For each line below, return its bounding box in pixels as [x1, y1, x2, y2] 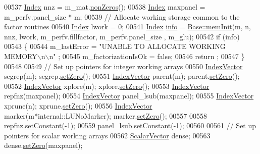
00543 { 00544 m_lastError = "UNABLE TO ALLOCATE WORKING [4, 41, 226, 52]
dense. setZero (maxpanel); [4, 140, 83, 150]
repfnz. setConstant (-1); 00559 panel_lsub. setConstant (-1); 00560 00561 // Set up [4, 120, 256, 131]
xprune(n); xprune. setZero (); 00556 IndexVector [4, 100, 152, 111]
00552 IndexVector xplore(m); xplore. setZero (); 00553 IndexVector [4, 80, 210, 91]
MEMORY [4, 50, 37, 61]
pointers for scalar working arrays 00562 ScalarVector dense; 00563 [4, 130, 211, 140]
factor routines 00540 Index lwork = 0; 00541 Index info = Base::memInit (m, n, [4, 21, 251, 32]
